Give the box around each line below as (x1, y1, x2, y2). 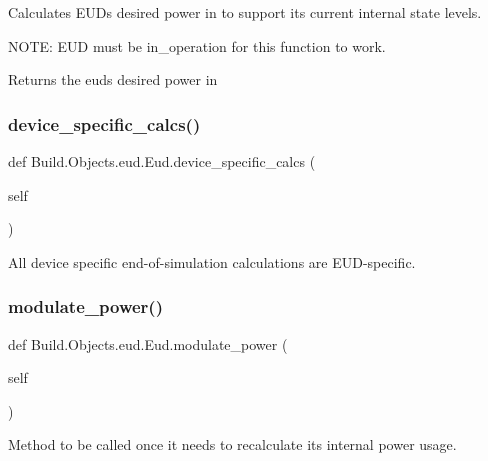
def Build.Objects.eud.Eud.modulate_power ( (8, 333, 288, 354)
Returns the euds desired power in (8, 69, 218, 90)
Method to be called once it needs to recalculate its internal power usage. (8, 434, 457, 455)
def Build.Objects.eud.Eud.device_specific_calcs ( (8, 151, 316, 171)
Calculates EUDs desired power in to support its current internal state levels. (8, 2, 482, 22)
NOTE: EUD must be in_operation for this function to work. (8, 35, 386, 56)
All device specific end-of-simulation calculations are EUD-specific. (8, 251, 416, 272)
